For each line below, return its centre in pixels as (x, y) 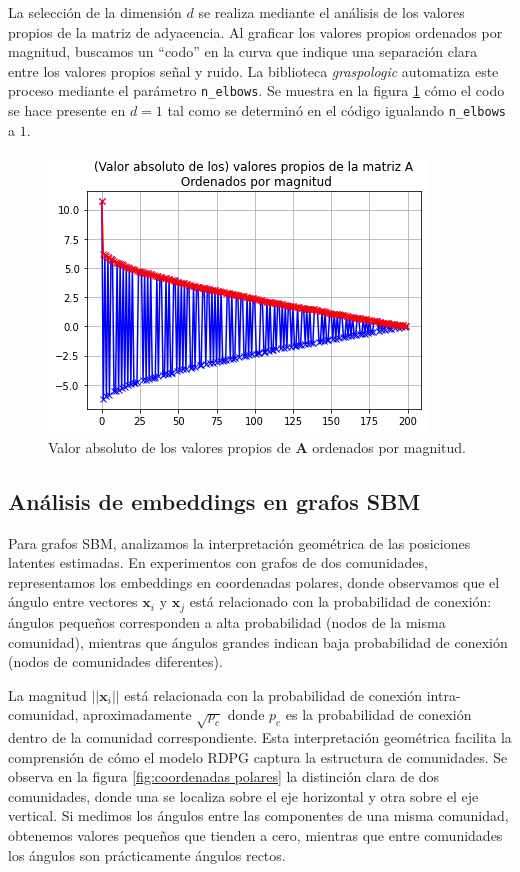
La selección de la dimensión (95, 12)
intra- (443, 694)
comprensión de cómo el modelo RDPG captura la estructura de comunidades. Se (258, 756)
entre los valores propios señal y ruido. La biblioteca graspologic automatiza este (253, 70)
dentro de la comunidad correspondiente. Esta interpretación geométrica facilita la (260, 737)
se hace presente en (67, 110)
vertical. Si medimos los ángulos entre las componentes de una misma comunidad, (258, 815)
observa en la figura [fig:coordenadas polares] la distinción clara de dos (224, 776)
